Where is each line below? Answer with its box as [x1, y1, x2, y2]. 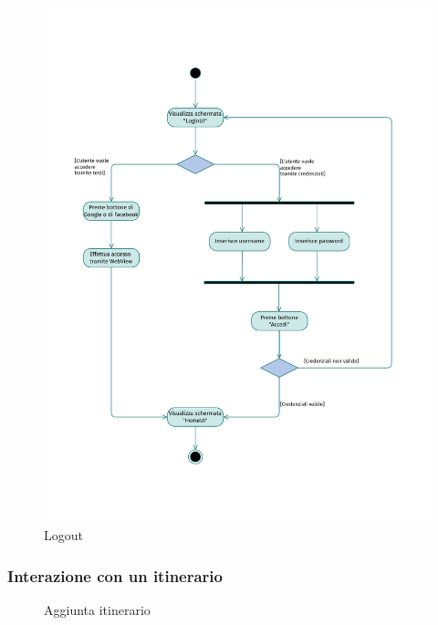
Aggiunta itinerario [44, 600, 151, 619]
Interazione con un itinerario [7, 564, 223, 587]
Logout [44, 526, 83, 545]
